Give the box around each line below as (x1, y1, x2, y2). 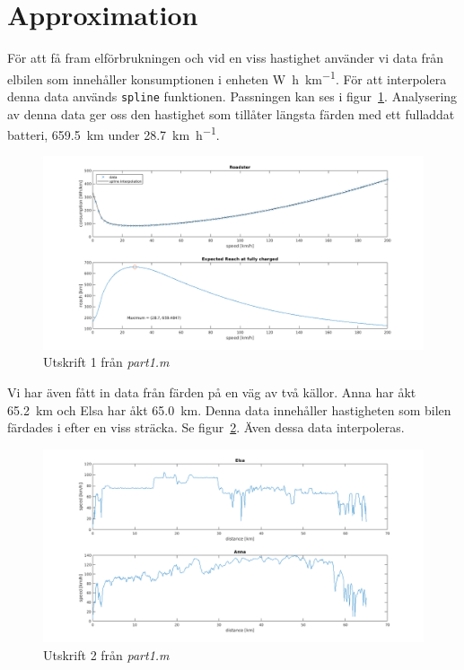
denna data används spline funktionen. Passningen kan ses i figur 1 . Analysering (7, 86, 458, 105)
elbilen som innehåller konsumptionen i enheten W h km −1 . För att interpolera (7, 66, 447, 88)
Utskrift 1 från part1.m (43, 352, 170, 371)
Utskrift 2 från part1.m (43, 645, 170, 664)
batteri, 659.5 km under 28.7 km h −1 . (7, 123, 220, 144)
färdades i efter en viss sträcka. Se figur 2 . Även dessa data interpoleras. (7, 418, 405, 437)
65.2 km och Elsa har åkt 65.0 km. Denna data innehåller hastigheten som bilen (7, 400, 451, 419)
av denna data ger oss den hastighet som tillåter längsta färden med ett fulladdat (7, 104, 455, 123)
